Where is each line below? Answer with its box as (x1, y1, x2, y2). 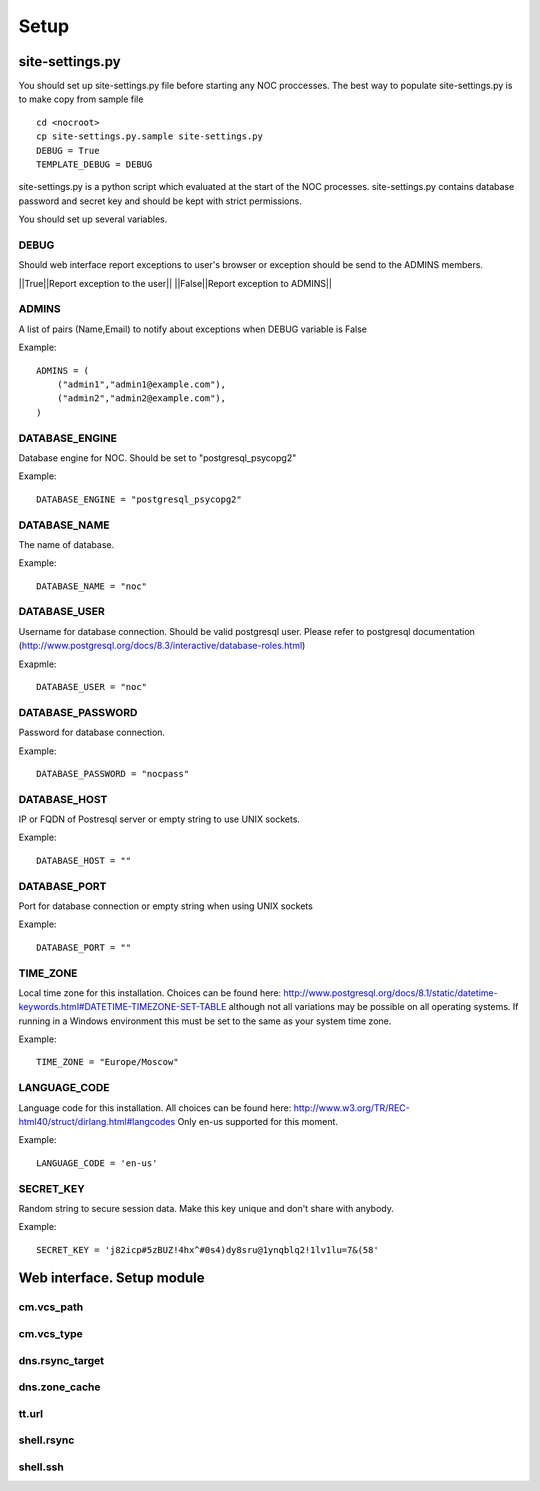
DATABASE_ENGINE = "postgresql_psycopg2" (36, 493, 242, 505)
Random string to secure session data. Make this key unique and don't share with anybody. (18, 1202, 394, 1214)
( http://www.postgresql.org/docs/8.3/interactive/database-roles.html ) (18, 640, 306, 652)
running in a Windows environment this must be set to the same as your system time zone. (18, 1015, 392, 1027)
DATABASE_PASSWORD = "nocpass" (36, 768, 190, 779)
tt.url (18, 1406, 44, 1420)
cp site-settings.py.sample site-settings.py (36, 131, 264, 142)
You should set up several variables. (18, 213, 168, 225)
